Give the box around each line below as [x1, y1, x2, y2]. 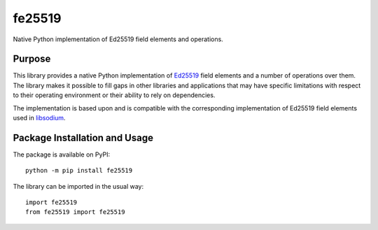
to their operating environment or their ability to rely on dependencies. [13, 91, 216, 99]
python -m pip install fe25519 [25, 166, 133, 175]
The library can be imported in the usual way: [13, 182, 144, 190]
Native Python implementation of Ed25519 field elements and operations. [13, 35, 223, 43]
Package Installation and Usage [13, 131, 154, 143]
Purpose [13, 53, 51, 65]
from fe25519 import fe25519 [25, 208, 125, 216]
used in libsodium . [13, 114, 66, 122]
